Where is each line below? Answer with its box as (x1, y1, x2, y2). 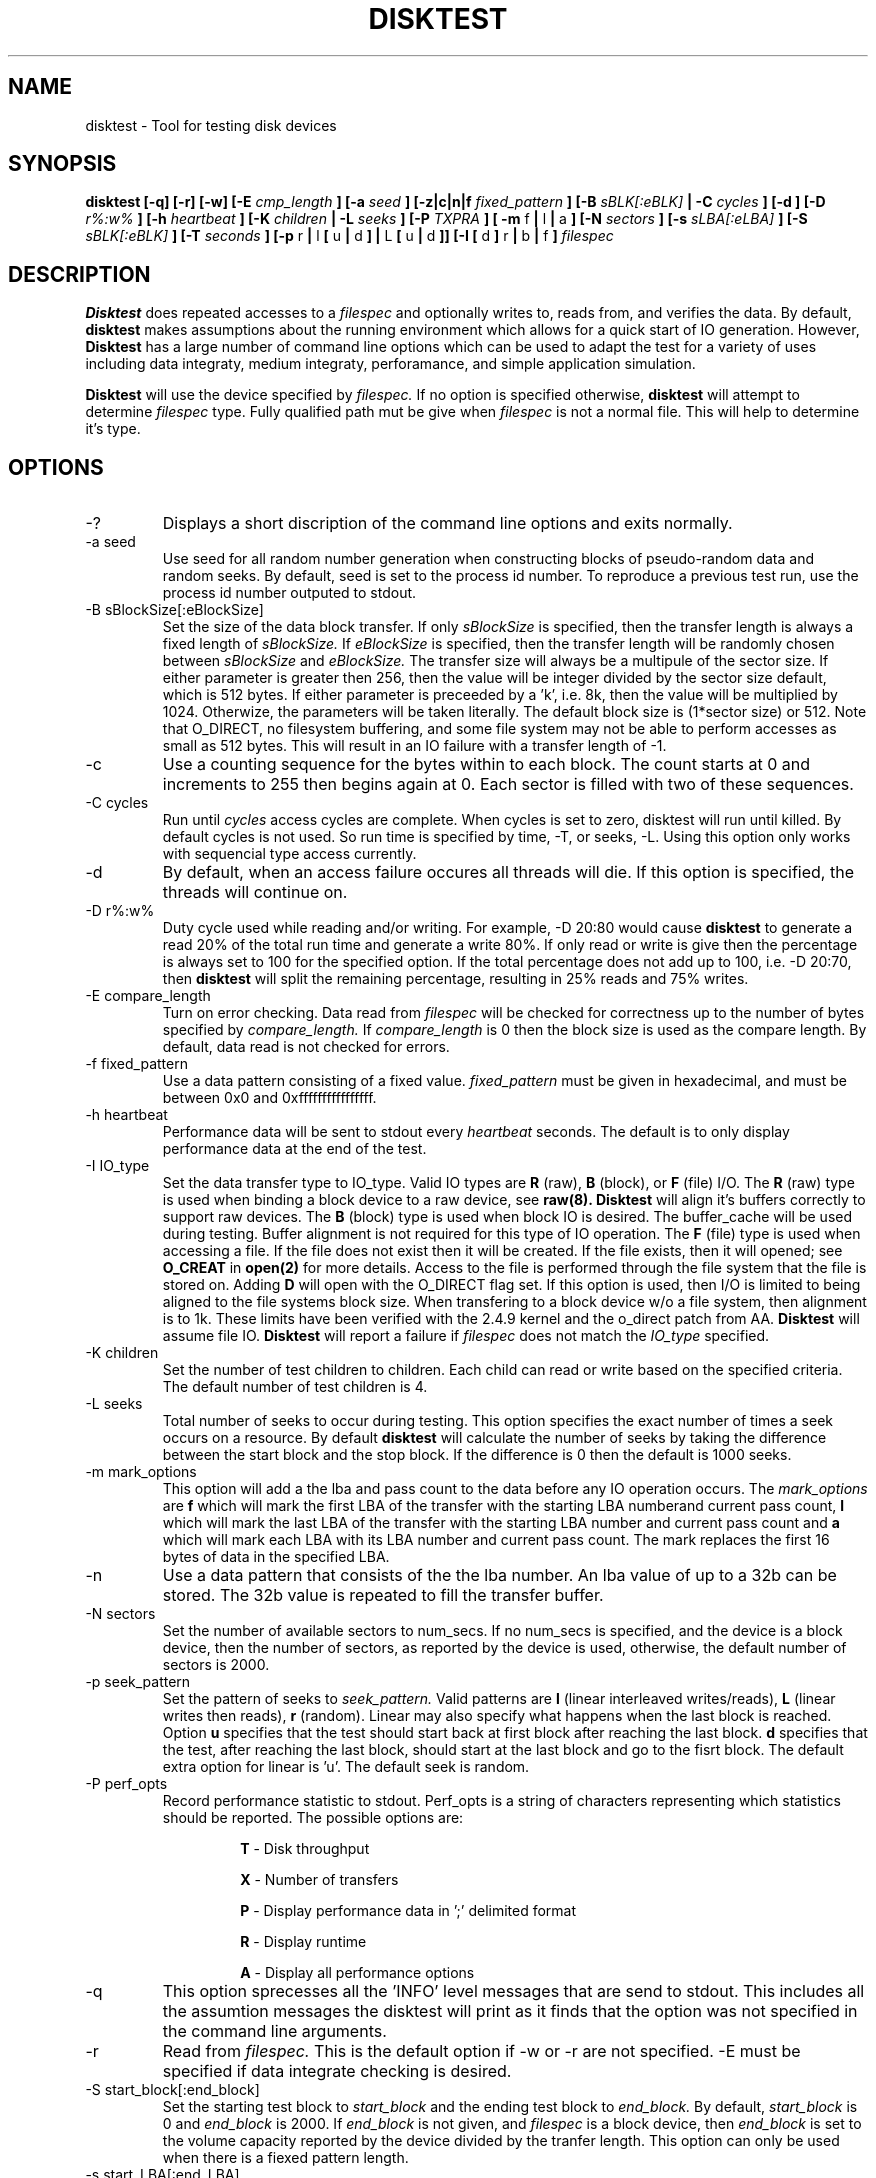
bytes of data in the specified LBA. (162, 1548, 390, 1566)
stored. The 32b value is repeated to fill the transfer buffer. (162, 1585, 604, 1606)
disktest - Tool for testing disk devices (85, 116, 337, 134)
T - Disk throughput (240, 1840, 370, 1858)
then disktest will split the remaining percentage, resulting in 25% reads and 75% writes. (162, 970, 749, 988)
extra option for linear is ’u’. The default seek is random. (162, 1758, 530, 1776)
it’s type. (85, 420, 141, 438)
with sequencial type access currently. (162, 845, 417, 863)
